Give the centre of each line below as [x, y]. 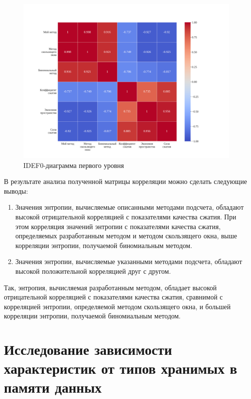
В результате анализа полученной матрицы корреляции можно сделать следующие [125, 181]
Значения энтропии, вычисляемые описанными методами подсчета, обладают [129, 207]
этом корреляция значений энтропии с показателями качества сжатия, [118, 226]
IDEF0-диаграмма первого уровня [74, 165]
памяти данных [53, 387]
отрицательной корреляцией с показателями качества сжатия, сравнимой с [113, 297]
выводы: [16, 191]
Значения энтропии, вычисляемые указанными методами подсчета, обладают [129, 261]
